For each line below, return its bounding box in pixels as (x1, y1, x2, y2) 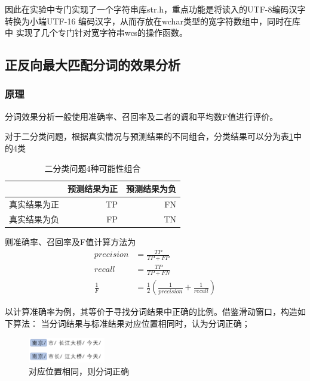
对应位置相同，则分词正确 (29, 365, 129, 377)
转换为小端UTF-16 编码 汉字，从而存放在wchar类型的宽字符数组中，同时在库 (5, 14, 300, 27)
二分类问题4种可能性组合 (44, 162, 141, 174)
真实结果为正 (9, 198, 59, 210)
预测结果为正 (67, 182, 118, 195)
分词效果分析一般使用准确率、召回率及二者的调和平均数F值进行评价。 (5, 110, 278, 122)
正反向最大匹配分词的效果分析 (5, 55, 180, 74)
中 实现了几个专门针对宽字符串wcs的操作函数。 (5, 26, 188, 39)
